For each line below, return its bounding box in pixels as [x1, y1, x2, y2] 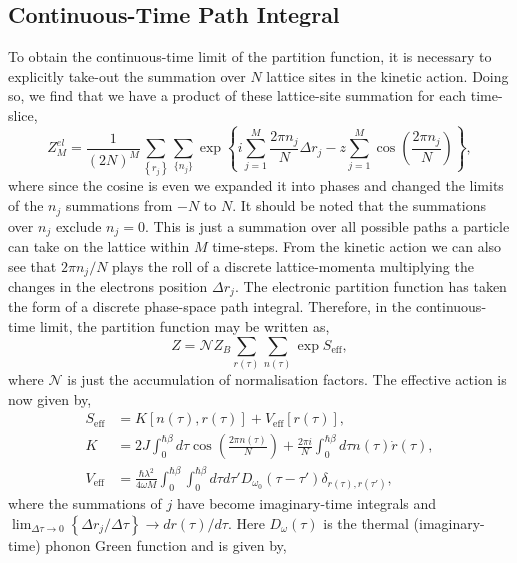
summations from [65, 195, 173, 216]
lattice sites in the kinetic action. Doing [266, 65, 509, 86]
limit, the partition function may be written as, [39, 316, 330, 337]
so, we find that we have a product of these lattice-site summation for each [8, 85, 467, 106]
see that [8, 255, 57, 276]
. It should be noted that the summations [232, 195, 486, 216]
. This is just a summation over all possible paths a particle [144, 215, 510, 236]
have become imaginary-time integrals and [176, 492, 437, 513]
